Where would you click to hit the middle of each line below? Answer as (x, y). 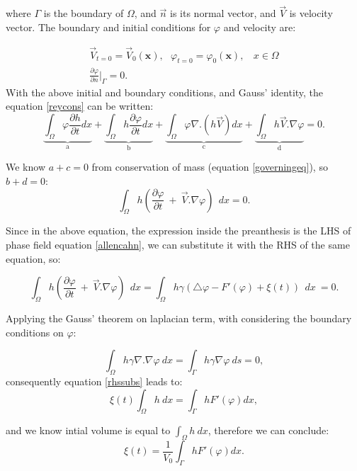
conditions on (35, 332)
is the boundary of (84, 13)
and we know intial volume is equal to (88, 430)
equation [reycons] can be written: (80, 106)
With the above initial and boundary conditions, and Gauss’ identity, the (165, 92)
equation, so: (33, 258)
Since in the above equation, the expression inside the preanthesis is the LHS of (178, 231)
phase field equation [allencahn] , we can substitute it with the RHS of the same (178, 245)
